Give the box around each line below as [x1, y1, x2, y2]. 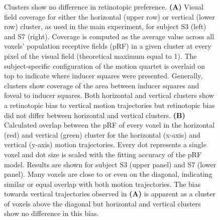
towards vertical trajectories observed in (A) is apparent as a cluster [4, 188, 215, 199]
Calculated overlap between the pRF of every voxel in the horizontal [4, 120, 214, 130]
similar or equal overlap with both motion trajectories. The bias [4, 178, 201, 189]
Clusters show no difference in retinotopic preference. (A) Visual [4, 2, 203, 12]
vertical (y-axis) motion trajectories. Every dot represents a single [4, 139, 206, 150]
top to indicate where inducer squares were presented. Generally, [4, 70, 203, 81]
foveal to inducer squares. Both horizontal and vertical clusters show [4, 90, 214, 100]
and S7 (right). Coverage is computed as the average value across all [4, 31, 214, 41]
